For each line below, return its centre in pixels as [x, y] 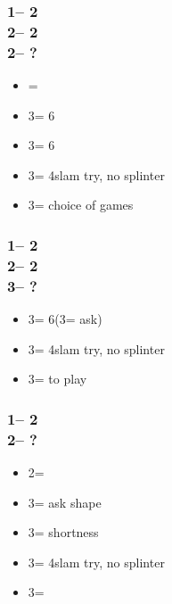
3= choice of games [81, 205]
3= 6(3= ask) [65, 319]
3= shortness [63, 532]
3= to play [57, 379]
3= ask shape [65, 502]
